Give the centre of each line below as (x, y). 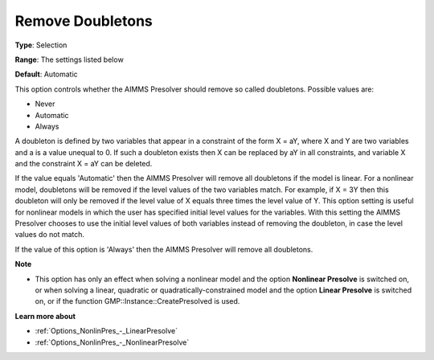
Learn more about (45, 316)
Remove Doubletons (84, 21)
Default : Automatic (46, 74)
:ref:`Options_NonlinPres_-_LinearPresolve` (106, 331)
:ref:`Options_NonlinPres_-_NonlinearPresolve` (112, 342)
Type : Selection (41, 45)
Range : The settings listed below (69, 59)
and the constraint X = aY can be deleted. (84, 164)
